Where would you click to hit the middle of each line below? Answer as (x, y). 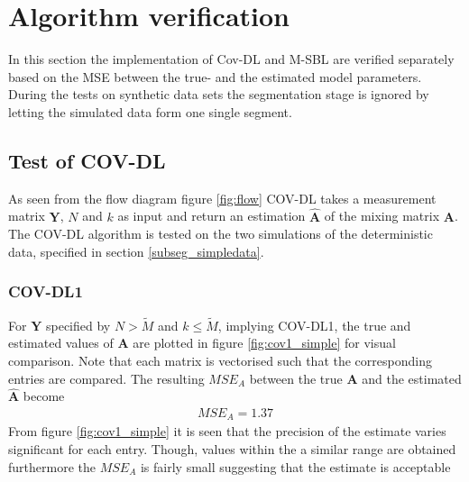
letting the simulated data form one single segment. (150, 111)
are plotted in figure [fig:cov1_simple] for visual (264, 343)
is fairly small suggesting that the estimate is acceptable (295, 466)
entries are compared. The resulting (106, 378)
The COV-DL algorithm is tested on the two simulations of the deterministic (221, 234)
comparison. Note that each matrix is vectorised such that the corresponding (220, 360)
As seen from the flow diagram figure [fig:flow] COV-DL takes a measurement (222, 198)
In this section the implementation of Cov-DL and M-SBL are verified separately (231, 59)
